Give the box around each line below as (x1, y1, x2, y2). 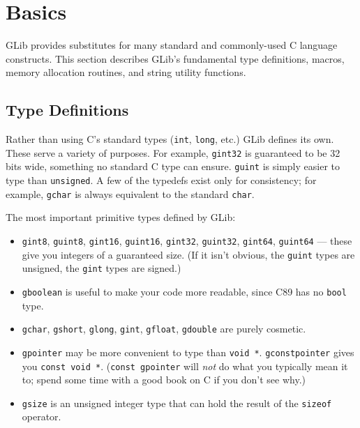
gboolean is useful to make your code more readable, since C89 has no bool (22, 284, 347, 298)
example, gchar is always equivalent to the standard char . (6, 186, 255, 201)
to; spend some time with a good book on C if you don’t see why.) (22, 372, 306, 387)
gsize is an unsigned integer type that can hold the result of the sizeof (22, 395, 332, 410)
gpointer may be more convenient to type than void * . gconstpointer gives (22, 344, 354, 359)
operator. (22, 409, 61, 424)
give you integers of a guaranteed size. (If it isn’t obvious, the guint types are (22, 247, 355, 261)
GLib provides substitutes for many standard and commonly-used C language (6, 38, 338, 52)
